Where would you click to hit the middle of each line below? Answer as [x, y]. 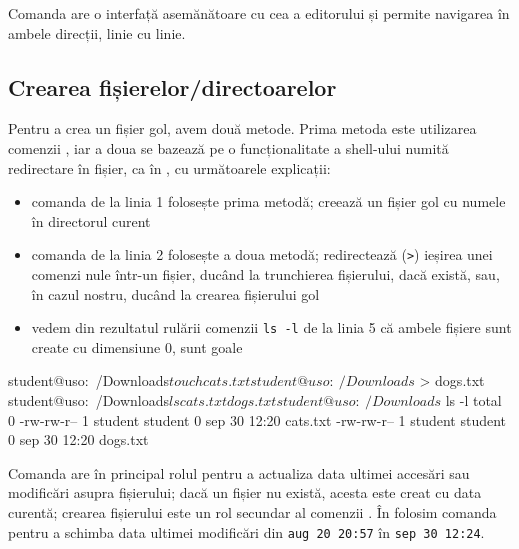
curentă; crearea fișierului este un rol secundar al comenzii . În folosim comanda [252, 512]
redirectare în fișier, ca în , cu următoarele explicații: [169, 167]
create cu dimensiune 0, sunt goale [137, 346]
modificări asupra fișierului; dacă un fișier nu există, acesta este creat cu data [245, 492]
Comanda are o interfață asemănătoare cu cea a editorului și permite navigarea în [259, 13]
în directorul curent [91, 220]
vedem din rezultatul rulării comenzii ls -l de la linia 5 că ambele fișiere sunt [271, 327]
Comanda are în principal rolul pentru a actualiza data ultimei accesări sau [239, 472]
